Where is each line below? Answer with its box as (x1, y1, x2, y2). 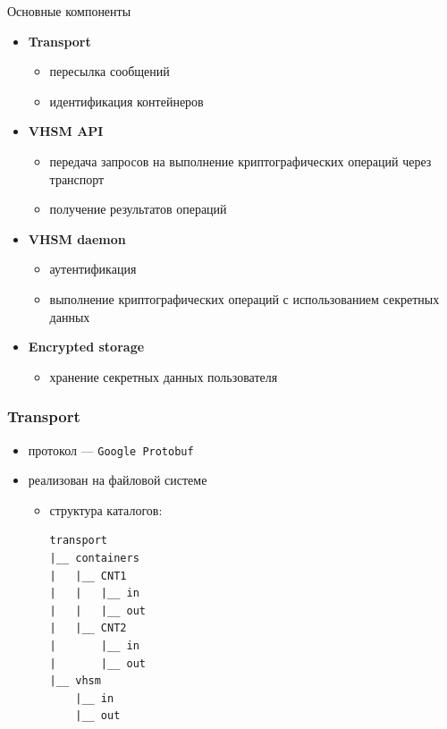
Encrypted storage (28, 337, 145, 356)
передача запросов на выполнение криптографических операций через (49, 151, 432, 170)
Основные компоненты (7, 2, 131, 20)
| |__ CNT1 (49, 569, 127, 582)
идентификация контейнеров (49, 91, 204, 110)
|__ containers (49, 551, 139, 564)
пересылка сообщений (49, 62, 170, 81)
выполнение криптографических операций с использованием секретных (49, 289, 440, 308)
